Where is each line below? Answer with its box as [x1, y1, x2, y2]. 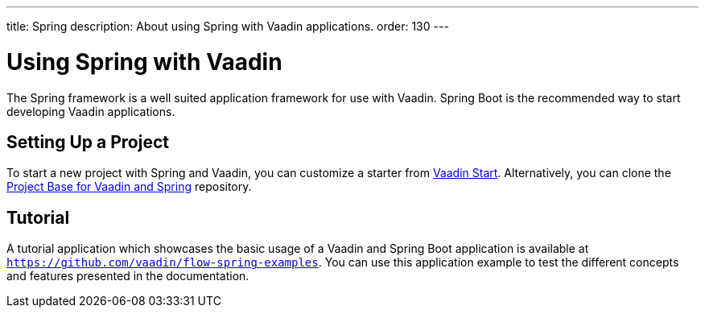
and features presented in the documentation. [6, 269, 249, 283]
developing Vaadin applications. [6, 104, 175, 118]
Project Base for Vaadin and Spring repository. [6, 180, 252, 194]
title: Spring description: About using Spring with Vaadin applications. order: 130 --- [6, 19, 449, 33]
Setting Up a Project [6, 131, 169, 152]
